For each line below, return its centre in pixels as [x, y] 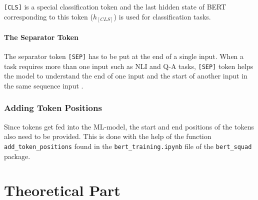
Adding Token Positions [53, 108]
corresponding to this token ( [48, 16]
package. [17, 156]
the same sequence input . [44, 85]
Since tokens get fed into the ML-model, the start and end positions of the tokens [129, 126]
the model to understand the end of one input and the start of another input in [126, 76]
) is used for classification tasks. [162, 16]
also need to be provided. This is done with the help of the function [108, 136]
